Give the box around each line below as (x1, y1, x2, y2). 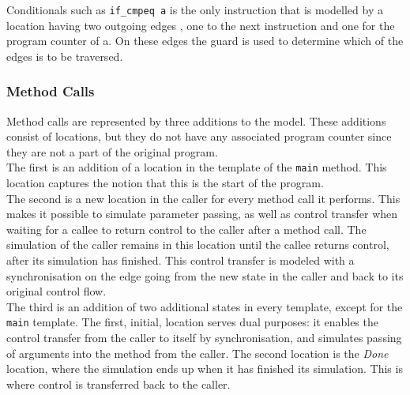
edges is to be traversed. (6, 47, 123, 64)
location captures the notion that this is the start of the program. (6, 175, 324, 191)
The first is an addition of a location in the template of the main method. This (6, 159, 387, 175)
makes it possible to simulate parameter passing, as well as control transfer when (6, 205, 398, 222)
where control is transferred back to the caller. (6, 375, 231, 392)
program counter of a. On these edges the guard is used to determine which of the (6, 32, 404, 49)
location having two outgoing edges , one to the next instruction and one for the (6, 17, 395, 33)
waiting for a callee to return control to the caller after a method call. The (6, 220, 367, 237)
